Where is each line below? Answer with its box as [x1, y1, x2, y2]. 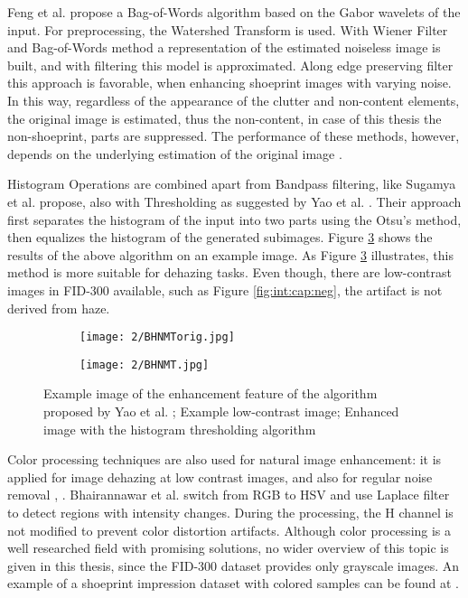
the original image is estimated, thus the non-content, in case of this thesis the [7, 108, 442, 127]
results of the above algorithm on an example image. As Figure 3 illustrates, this [7, 245, 454, 264]
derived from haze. [7, 298, 110, 317]
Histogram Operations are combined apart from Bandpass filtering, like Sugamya [7, 174, 456, 193]
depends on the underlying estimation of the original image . [7, 144, 342, 163]
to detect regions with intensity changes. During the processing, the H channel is [7, 502, 454, 521]
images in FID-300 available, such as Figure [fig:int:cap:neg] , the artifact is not [7, 280, 443, 299]
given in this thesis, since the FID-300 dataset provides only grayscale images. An [7, 556, 459, 575]
